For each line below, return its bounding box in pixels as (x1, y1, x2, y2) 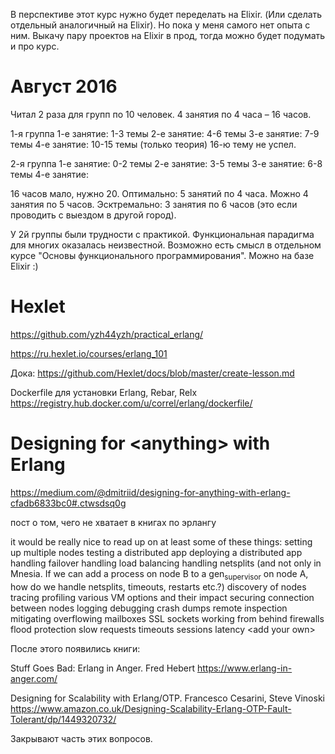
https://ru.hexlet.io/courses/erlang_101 (10, 347, 168, 359)
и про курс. (10, 40, 60, 52)
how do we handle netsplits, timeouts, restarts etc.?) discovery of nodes (10, 580, 307, 593)
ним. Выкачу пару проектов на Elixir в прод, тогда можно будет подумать (10, 30, 326, 41)
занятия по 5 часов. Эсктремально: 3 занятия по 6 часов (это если (10, 198, 298, 210)
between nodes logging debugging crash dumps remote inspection (10, 602, 288, 614)
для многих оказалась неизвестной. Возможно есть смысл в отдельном (10, 239, 322, 251)
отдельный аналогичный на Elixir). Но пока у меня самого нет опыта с (10, 19, 311, 31)
